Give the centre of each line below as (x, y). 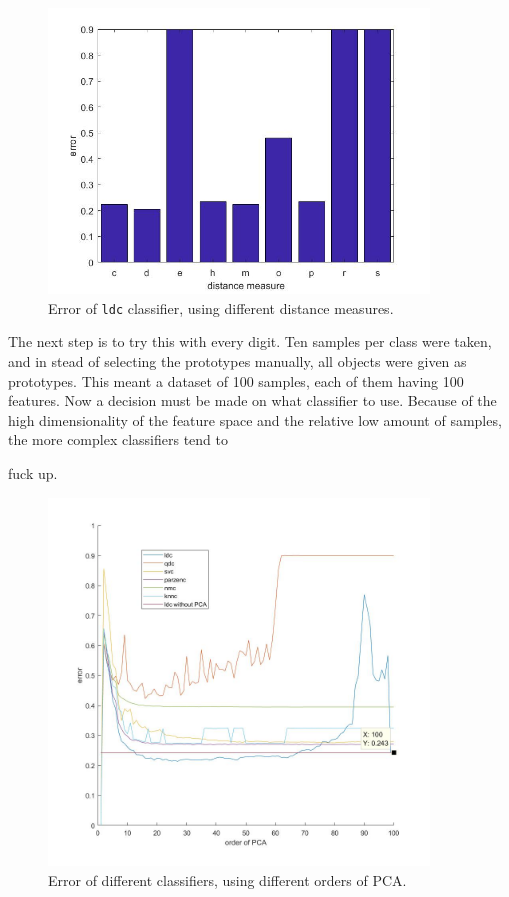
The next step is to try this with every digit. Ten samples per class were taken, (250, 341)
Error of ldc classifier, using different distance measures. (221, 307)
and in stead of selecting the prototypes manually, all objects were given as (237, 361)
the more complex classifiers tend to (118, 439)
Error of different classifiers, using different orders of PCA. (227, 880)
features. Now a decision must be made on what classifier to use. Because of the (252, 400)
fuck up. (33, 473)
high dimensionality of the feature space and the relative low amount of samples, (255, 419)
